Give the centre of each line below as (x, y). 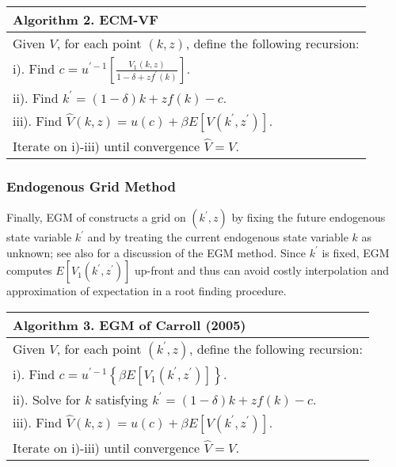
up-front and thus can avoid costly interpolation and (262, 270)
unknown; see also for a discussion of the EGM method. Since (156, 252)
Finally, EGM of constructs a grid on (96, 217)
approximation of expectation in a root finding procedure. (147, 291)
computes (29, 270)
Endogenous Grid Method (91, 186)
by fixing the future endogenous (308, 217)
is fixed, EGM (356, 252)
